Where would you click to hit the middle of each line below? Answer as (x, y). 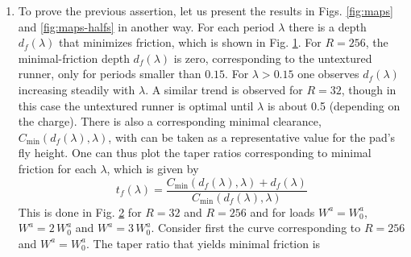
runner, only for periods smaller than (110, 74)
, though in (369, 89)
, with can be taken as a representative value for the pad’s (252, 137)
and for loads (282, 211)
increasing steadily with (77, 89)
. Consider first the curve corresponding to (256, 228)
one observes (328, 74)
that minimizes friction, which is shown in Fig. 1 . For (190, 42)
